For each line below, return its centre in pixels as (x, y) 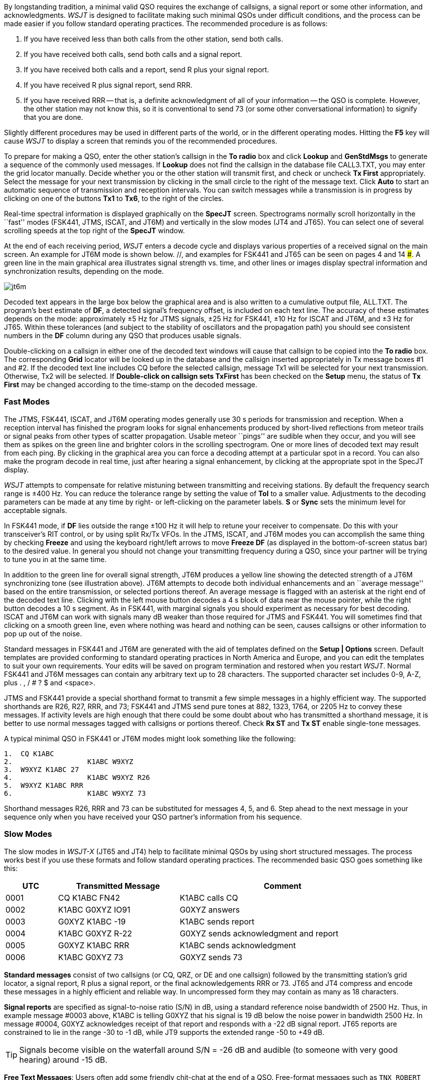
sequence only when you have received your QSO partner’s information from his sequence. (153, 817)
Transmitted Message (118, 886)
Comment (283, 886)
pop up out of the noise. (43, 633)
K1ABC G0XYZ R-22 (95, 933)
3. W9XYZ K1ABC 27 (42, 769)
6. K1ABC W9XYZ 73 (75, 793)
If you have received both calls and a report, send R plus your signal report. (146, 70)
